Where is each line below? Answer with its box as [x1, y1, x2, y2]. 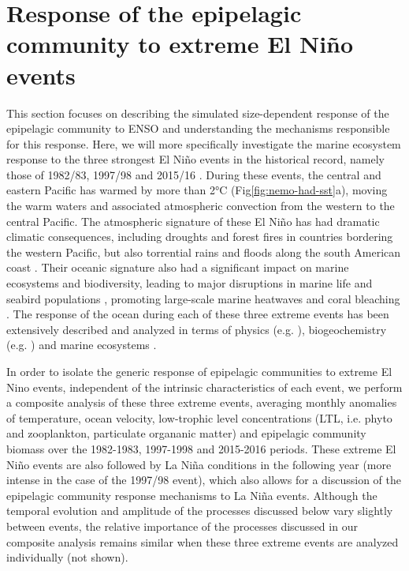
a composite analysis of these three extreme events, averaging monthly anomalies [6, 394, 397, 411]
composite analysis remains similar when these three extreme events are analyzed [6, 533, 399, 550]
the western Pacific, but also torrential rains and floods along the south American [6, 243, 401, 260]
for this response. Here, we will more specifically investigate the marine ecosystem [6, 135, 401, 152]
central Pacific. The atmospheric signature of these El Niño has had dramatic [6, 212, 380, 229]
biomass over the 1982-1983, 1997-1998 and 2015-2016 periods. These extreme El [6, 440, 396, 456]
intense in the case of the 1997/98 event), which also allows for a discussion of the [6, 471, 402, 488]
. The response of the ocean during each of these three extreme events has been [6, 306, 389, 322]
